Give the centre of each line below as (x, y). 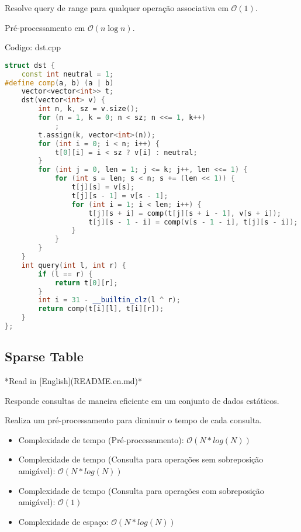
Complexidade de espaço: (63, 521)
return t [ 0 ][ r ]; (86, 283)
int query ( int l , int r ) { (74, 265)
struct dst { (30, 65)
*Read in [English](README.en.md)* (74, 381)
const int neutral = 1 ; (68, 74)
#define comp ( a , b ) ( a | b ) (59, 83)
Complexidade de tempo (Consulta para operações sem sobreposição (141, 459)
